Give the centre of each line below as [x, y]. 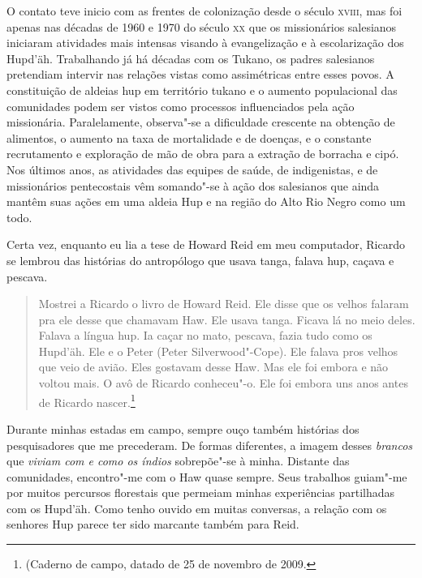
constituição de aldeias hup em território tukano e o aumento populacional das [202, 90]
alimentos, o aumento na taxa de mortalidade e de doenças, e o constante [189, 137]
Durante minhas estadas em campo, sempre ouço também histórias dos [183, 428]
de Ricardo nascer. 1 [87, 400]
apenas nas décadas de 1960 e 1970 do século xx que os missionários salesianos [202, 26]
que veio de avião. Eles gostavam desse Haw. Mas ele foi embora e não [213, 367]
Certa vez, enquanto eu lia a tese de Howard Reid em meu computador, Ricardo [206, 244]
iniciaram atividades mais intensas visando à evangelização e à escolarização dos [205, 43]
